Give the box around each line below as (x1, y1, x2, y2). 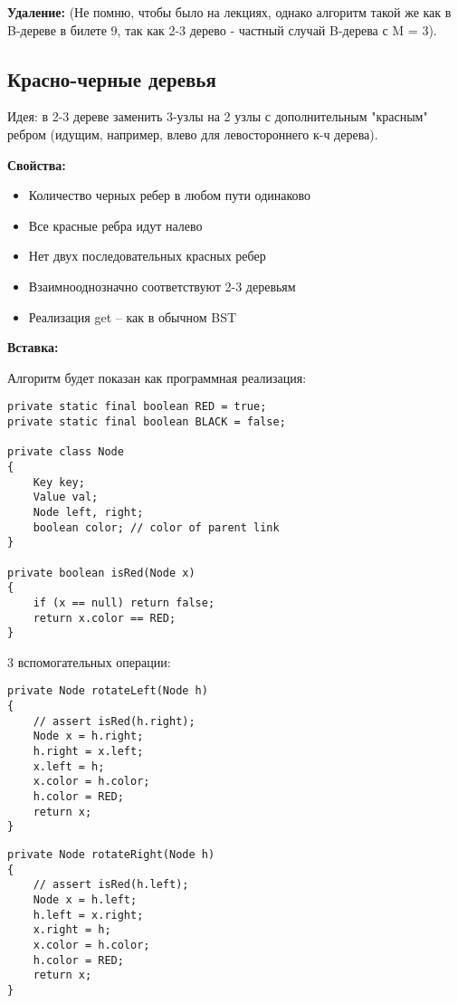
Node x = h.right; (33, 730, 144, 743)
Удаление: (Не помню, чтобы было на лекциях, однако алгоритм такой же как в (7, 3, 452, 21)
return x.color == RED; (33, 611, 177, 625)
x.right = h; (33, 923, 111, 937)
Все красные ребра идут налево (28, 215, 203, 234)
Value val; (33, 491, 99, 504)
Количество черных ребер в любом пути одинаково (28, 186, 311, 205)
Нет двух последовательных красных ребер (28, 246, 266, 265)
